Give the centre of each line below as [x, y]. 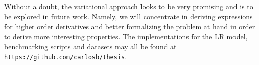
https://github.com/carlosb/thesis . [66, 56]
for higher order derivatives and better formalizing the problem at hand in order [130, 26]
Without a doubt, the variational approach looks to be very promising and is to [129, 6]
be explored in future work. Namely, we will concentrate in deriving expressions [128, 16]
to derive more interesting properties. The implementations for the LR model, [126, 36]
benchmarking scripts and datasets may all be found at [90, 46]
